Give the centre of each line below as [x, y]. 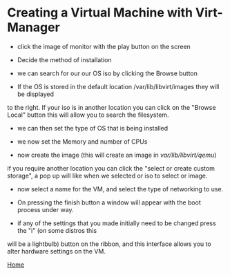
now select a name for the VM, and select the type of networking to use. [120, 189]
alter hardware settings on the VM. [56, 251]
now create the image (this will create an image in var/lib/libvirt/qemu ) [117, 155]
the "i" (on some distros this [57, 230]
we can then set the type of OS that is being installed [93, 128]
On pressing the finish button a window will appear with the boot [109, 202]
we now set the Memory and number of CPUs [82, 141]
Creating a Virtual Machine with [100, 13]
